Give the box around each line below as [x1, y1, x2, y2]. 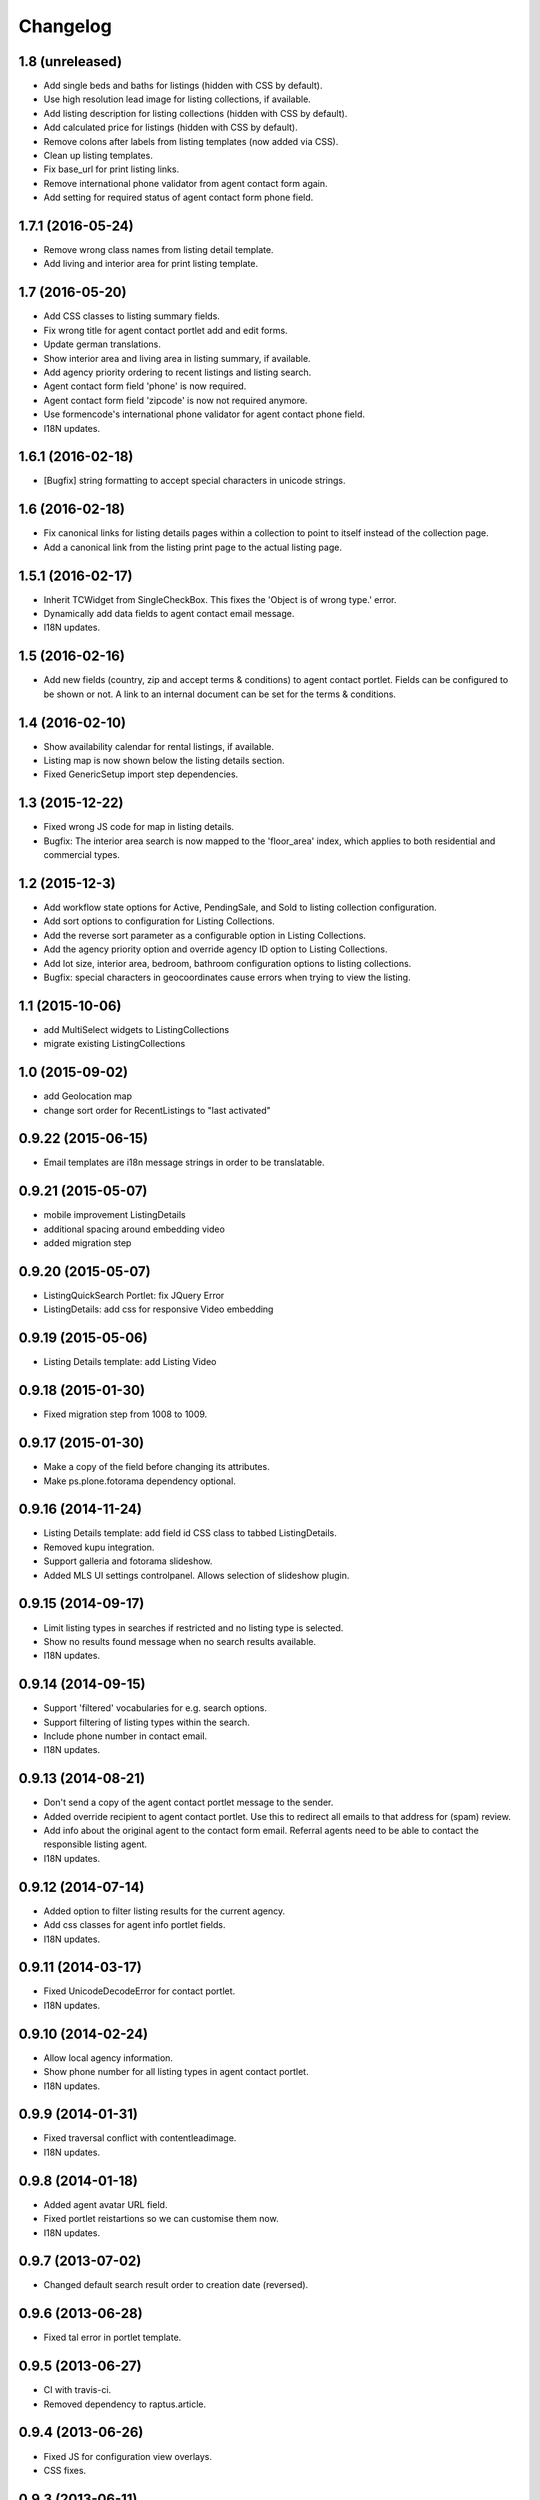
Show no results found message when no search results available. [43, 1635, 317, 1647]
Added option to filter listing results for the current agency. [43, 1905, 285, 1917]
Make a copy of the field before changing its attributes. [43, 1461, 270, 1473]
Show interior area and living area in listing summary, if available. [43, 352, 311, 364]
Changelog [18, 15, 112, 37]
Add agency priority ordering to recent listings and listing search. [43, 366, 312, 378]
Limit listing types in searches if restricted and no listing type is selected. [43, 1621, 344, 1634]
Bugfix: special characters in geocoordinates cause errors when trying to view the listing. [43, 971, 411, 983]
